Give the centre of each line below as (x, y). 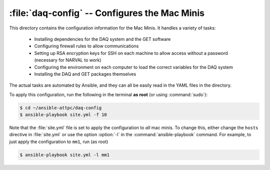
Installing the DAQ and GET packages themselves (85, 74)
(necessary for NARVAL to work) (68, 60)
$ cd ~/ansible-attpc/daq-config (61, 108)
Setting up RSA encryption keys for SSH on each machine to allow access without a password (131, 53)
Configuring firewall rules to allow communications (86, 46)
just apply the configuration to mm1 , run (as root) (59, 142)
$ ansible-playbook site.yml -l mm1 (65, 155)
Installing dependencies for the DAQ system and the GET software (102, 39)
